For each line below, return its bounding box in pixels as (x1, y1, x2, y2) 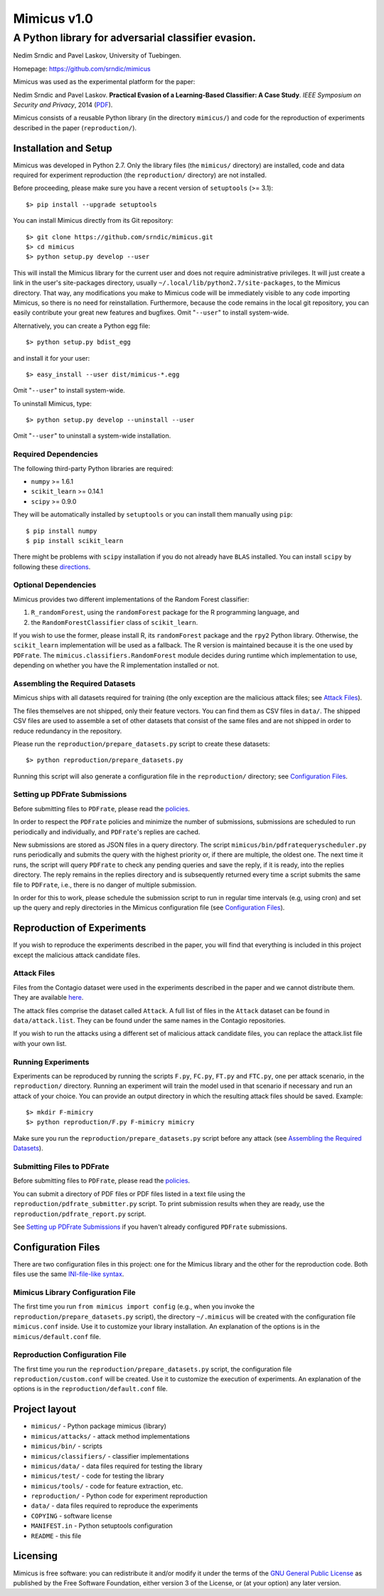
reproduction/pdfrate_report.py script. (13, 1210, 146, 1218)
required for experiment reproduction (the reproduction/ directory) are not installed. (13, 171, 267, 179)
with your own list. (13, 1039, 67, 1047)
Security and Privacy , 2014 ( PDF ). (13, 100, 113, 109)
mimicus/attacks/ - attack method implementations (31, 1432, 190, 1440)
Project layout (13, 1403, 77, 1415)
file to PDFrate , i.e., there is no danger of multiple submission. (13, 880, 197, 889)
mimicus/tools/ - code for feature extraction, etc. (31, 1481, 183, 1490)
